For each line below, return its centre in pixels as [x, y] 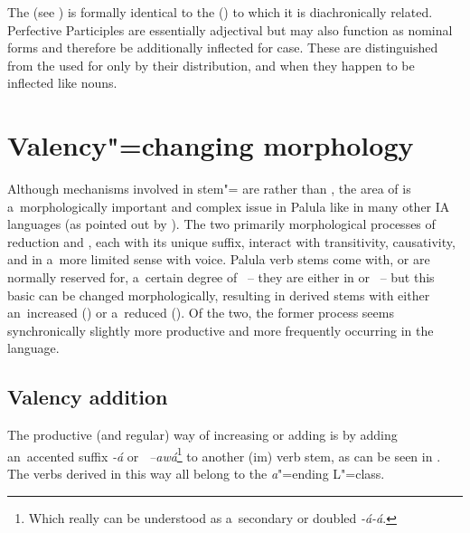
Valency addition [88, 397]
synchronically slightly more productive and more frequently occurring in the [221, 330]
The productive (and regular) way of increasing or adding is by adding [202, 435]
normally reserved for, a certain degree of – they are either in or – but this [221, 277]
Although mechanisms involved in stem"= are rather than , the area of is [209, 189]
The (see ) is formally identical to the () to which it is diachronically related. [220, 12]
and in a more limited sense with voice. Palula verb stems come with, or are [219, 259]
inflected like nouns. [62, 83]
